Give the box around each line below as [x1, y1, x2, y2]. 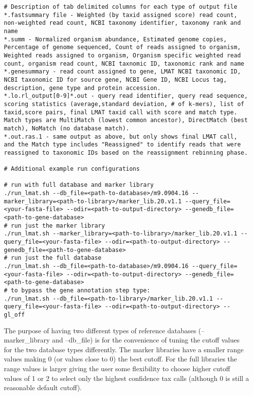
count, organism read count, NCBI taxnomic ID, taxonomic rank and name [4, 60, 244, 67]
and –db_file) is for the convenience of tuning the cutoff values [52, 335, 240, 345]
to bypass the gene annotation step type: [11, 287, 150, 294]
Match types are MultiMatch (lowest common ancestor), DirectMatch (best [4, 117, 248, 124]
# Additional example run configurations [4, 165, 140, 173]
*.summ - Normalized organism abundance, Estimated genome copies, [4, 36, 227, 43]
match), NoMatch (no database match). [4, 125, 129, 132]
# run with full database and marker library [4, 181, 154, 189]
